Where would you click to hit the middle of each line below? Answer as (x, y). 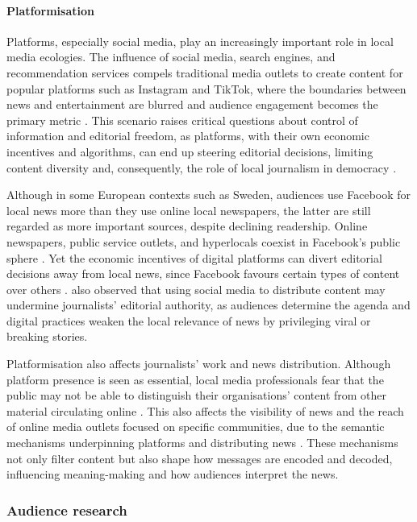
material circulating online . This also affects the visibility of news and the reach (205, 410)
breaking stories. (47, 336)
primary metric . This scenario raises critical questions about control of (182, 120)
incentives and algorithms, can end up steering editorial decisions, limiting (190, 151)
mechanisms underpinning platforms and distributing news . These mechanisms (202, 443)
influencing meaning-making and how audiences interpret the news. (173, 474)
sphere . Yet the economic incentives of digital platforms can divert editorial (194, 257)
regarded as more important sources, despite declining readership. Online (187, 226)
